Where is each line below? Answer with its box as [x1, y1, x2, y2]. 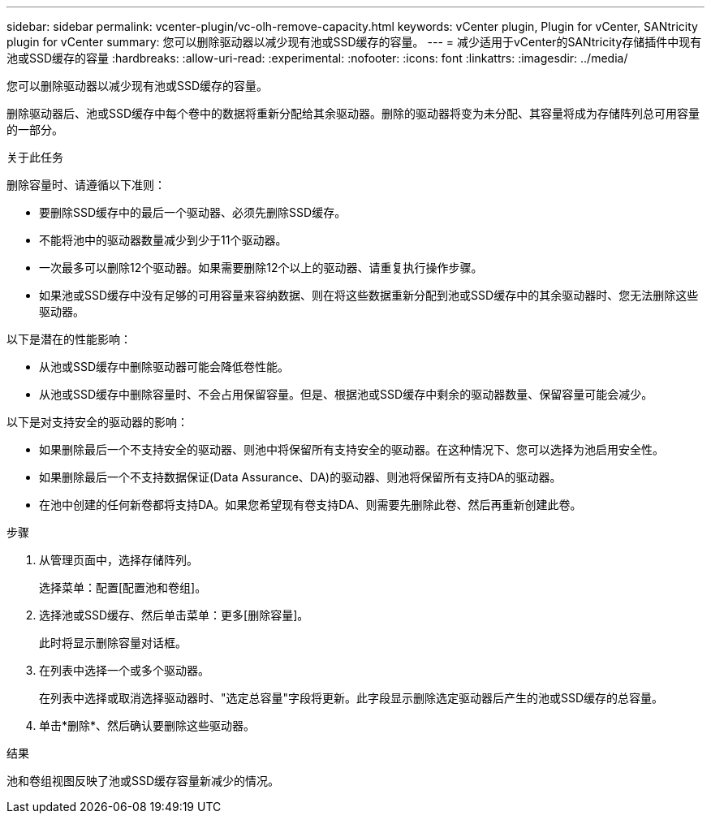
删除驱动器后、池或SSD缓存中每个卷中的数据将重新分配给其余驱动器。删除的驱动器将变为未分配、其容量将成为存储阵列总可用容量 [6, 106, 700, 120]
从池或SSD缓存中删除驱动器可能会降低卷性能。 [39, 360, 290, 373]
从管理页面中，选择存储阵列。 [39, 553, 198, 567]
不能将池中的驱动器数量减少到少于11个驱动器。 [39, 233, 287, 247]
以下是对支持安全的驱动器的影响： [6, 415, 188, 429]
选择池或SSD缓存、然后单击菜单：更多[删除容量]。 [39, 608, 309, 622]
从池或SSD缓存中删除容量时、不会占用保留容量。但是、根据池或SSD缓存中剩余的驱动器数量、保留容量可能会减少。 [39, 387, 653, 401]
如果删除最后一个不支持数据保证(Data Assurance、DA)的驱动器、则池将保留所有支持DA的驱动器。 [39, 470, 562, 484]
